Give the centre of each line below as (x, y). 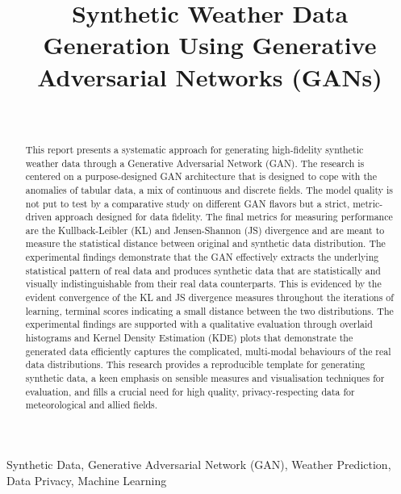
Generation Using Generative (210, 45)
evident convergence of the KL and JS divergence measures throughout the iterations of (209, 297)
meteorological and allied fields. (92, 405)
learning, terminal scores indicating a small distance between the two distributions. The (209, 310)
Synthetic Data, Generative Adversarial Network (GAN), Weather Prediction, (199, 465)
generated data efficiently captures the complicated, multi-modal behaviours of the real (208, 351)
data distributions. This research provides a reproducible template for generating (195, 364)
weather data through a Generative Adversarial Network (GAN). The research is (195, 163)
